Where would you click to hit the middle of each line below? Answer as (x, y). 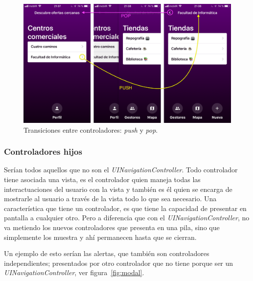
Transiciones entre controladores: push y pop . (91, 129)
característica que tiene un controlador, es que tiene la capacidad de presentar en (125, 208)
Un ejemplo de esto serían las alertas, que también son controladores (107, 253)
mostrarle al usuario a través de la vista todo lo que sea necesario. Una (110, 199)
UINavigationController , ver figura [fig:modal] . (74, 272)
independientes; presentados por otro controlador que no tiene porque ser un (119, 263)
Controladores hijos (43, 152)
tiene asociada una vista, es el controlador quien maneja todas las (102, 179)
